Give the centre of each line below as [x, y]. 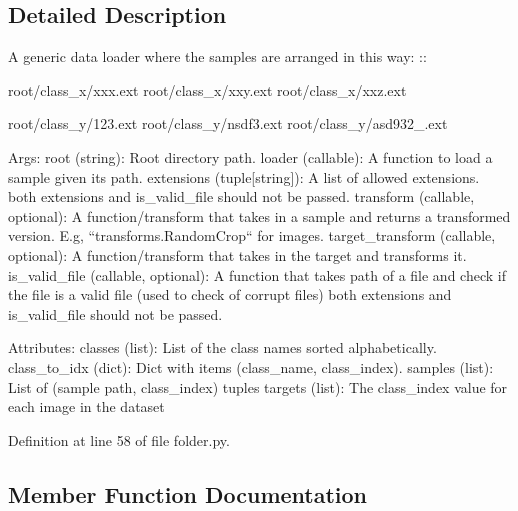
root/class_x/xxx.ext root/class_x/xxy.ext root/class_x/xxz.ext [207, 89]
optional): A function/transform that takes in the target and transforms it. [237, 254]
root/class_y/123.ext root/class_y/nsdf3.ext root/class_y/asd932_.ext [228, 123]
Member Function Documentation [188, 493]
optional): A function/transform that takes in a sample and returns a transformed [259, 215]
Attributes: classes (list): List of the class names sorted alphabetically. [222, 347]
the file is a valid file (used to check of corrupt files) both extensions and [230, 294]
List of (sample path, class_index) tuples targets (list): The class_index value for [258, 386]
